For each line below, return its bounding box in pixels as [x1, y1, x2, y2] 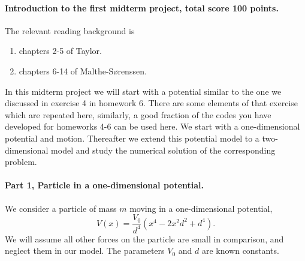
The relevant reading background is [5, 24, 135, 37]
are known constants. [201, 244, 279, 257]
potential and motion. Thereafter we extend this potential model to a [5, 131, 259, 144]
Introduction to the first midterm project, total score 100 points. [5, 1, 279, 14]
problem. [5, 155, 37, 168]
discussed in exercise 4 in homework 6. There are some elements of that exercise [5, 97, 298, 109]
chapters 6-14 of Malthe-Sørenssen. [19, 64, 147, 77]
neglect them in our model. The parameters [5, 244, 165, 257]
